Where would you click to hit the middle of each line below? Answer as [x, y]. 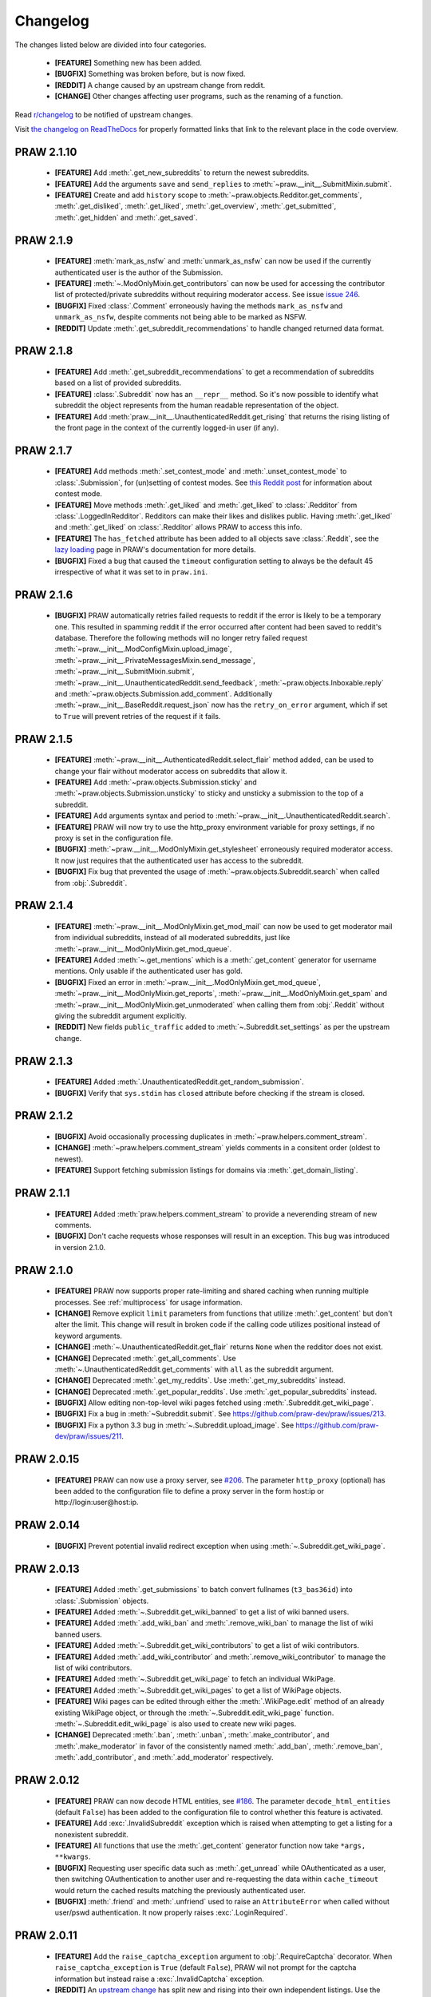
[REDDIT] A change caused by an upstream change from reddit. [160, 85]
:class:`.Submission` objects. [102, 1601]
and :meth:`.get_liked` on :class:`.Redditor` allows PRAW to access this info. [178, 527]
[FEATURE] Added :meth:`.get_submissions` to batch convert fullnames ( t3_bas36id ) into [204, 1590]
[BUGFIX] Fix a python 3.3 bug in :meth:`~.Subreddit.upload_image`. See [174, 1425]
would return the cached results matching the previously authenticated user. [180, 1890]
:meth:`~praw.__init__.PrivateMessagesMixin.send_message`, [155, 660]
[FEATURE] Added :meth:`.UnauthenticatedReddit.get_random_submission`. [179, 1082]
